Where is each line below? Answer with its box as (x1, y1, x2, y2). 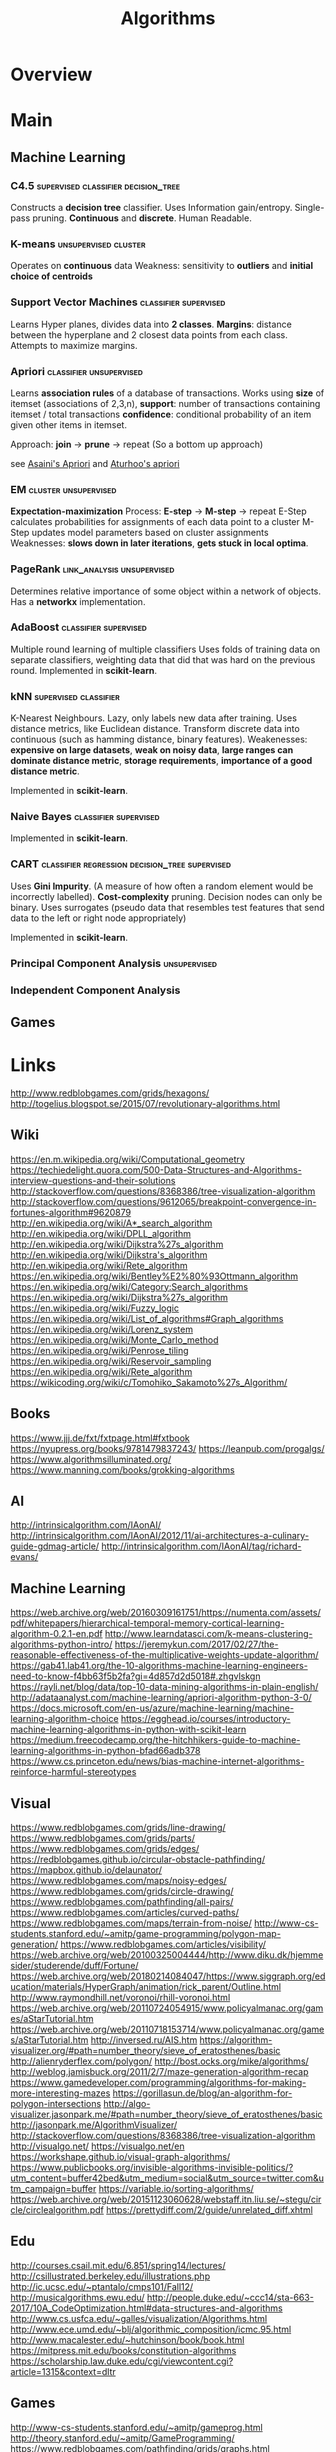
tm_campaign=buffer (10, 2182, 97, 2194)
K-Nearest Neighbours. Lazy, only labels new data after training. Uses (10, 712, 298, 724)
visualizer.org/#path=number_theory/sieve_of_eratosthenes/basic (10, 2044, 281, 2056)
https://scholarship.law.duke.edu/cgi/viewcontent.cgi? (10, 2355, 234, 2367)
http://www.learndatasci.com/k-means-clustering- (104, 1628, 313, 1640)
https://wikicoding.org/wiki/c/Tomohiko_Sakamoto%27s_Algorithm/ (10, 1376, 288, 1388)
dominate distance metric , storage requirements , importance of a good (10, 755, 313, 767)
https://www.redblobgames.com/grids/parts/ (10, 1832, 195, 1844)
